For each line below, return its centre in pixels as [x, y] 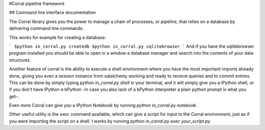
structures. [20, 60]
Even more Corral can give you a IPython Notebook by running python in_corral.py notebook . [103, 106]
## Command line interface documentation [53, 13]
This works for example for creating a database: [58, 37]
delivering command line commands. [46, 28]
